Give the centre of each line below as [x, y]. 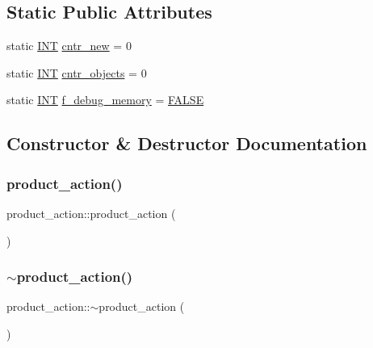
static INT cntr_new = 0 [69, 46]
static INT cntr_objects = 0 [77, 72]
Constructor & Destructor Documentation [187, 143]
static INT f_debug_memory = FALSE [105, 100]
